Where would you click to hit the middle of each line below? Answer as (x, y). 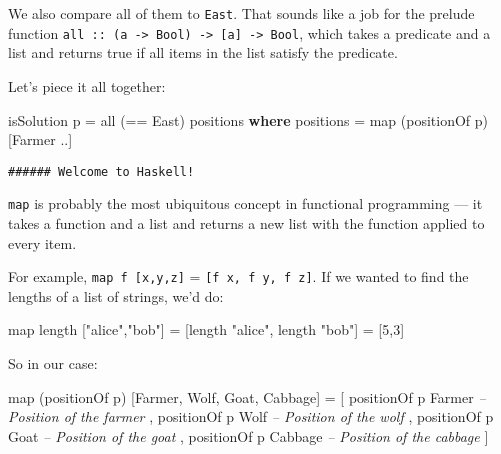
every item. (42, 242)
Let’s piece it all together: (87, 85)
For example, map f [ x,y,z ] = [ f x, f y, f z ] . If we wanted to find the (238, 276)
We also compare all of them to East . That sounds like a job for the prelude (241, 13)
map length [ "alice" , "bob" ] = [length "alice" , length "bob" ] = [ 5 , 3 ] (206, 329)
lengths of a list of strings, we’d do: (116, 295)
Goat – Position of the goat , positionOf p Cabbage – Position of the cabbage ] (248, 435)
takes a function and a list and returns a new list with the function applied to (246, 223)
